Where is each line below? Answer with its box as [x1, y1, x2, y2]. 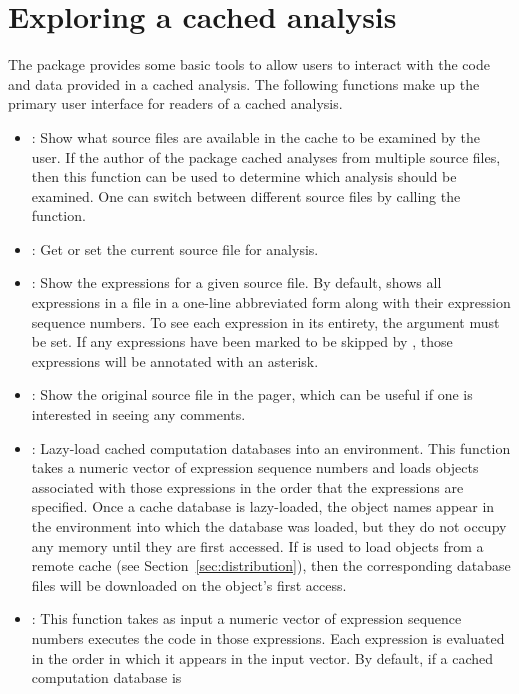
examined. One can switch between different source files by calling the [31, 185, 461, 206]
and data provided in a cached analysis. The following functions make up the [8, 73, 480, 94]
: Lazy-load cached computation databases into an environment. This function [31, 437, 511, 458]
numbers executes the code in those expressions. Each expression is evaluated [31, 627, 505, 648]
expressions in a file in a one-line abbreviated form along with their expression [31, 292, 511, 313]
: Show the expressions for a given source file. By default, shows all [31, 272, 442, 293]
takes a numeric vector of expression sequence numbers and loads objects [31, 457, 479, 478]
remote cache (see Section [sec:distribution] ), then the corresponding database [31, 555, 511, 576]
